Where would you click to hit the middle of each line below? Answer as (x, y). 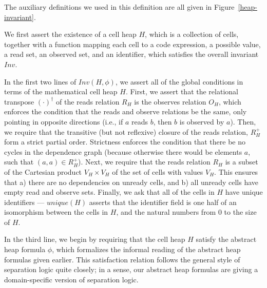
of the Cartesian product (43, 171)
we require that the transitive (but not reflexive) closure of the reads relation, (126, 131)
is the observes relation (170, 101)
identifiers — (24, 202)
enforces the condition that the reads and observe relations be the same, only (126, 111)
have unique (244, 192)
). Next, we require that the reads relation (144, 162)
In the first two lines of (40, 81)
